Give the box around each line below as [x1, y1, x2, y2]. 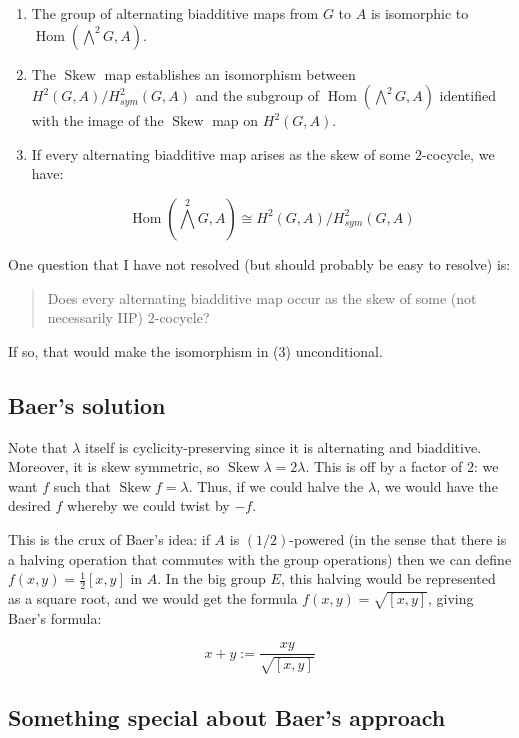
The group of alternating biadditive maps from [31, 3, 319, 23]
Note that [8, 436, 68, 457]
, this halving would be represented [280, 568, 496, 589]
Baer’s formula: [8, 607, 102, 628]
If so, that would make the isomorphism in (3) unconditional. [8, 340, 383, 361]
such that [53, 475, 112, 496]
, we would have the [376, 475, 498, 496]
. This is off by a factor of [305, 456, 463, 477]
